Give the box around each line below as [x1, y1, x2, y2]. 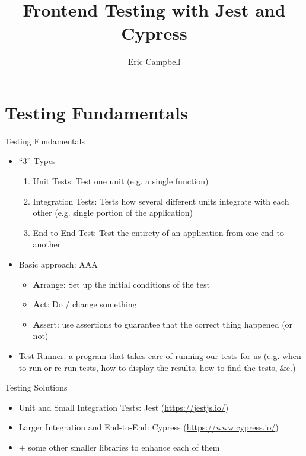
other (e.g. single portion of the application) [33, 206, 193, 219]
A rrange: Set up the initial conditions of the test [33, 278, 210, 290]
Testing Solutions [5, 381, 68, 394]
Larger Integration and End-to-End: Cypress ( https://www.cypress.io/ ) [18, 421, 279, 433]
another [33, 238, 61, 250]
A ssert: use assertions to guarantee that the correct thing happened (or [33, 317, 293, 330]
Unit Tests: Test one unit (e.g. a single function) [33, 175, 209, 187]
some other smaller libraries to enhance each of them [28, 441, 220, 453]
